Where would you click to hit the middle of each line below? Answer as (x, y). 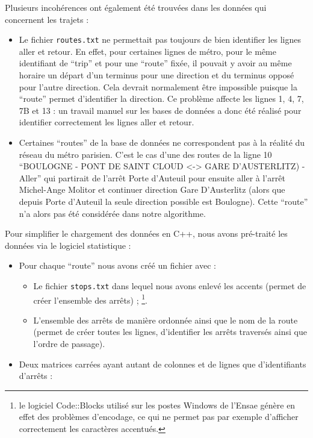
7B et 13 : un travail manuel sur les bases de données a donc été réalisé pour (160, 110)
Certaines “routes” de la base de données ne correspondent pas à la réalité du (162, 142)
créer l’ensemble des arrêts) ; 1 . (90, 299)
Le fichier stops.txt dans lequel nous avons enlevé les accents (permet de (170, 285)
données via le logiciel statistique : (68, 245)
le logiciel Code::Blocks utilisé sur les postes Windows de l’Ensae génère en (157, 405)
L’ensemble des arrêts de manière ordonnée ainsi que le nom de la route (166, 320)
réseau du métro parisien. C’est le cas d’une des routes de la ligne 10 (145, 154)
